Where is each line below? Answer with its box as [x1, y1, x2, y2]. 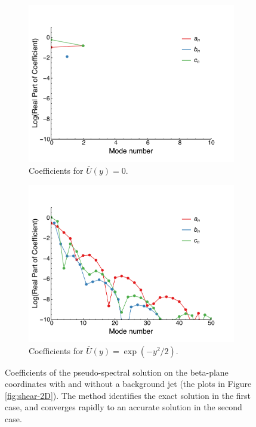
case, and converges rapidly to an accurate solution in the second [5, 401, 242, 413]
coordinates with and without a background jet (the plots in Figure [5, 377, 252, 390]
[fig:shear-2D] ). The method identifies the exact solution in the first [5, 389, 251, 401]
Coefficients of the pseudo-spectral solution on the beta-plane [5, 365, 229, 378]
